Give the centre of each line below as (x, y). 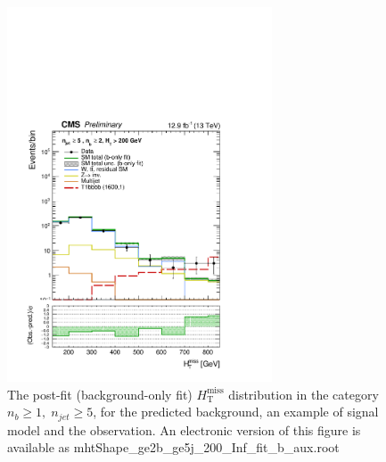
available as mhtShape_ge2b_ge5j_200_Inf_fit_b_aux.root (173, 447)
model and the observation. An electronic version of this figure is (184, 429)
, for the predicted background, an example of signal (236, 412)
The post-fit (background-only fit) (100, 394)
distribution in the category (304, 394)
